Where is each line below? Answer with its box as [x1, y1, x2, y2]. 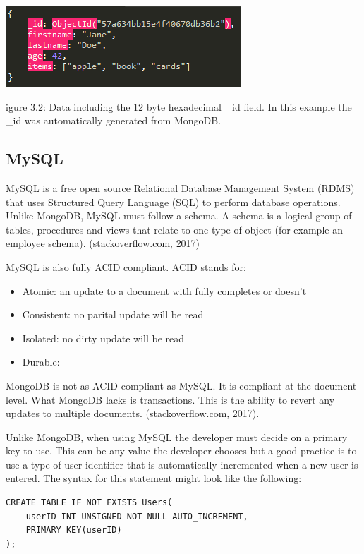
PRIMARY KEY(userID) [25, 525, 122, 536]
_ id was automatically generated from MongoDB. [6, 113, 222, 128]
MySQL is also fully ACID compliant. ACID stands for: [6, 259, 246, 274]
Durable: [22, 354, 60, 369]
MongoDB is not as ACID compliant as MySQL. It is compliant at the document [6, 378, 357, 392]
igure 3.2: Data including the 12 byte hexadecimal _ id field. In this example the [6, 99, 352, 114]
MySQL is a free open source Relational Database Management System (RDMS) [6, 180, 355, 195]
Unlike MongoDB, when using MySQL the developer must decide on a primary [6, 429, 348, 444]
